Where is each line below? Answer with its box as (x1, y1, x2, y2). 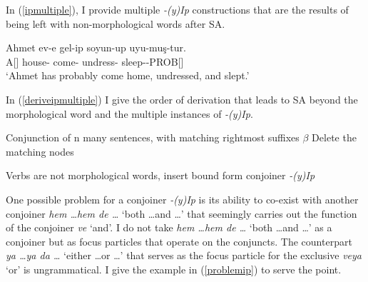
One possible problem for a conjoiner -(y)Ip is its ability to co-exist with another (6, 191, 359, 206)
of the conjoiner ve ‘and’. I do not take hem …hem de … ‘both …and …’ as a (6, 220, 332, 235)
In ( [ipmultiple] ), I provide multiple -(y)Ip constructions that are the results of (6, 2, 349, 16)
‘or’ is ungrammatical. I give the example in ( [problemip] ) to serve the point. (6, 261, 342, 276)
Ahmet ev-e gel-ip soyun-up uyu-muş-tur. (6, 40, 186, 55)
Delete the (312, 130, 357, 145)
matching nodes (6, 143, 74, 158)
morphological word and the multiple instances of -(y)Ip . (6, 106, 253, 121)
